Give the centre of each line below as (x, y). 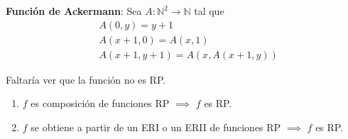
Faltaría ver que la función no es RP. (86, 79)
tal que (209, 11)
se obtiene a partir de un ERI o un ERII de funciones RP (156, 127)
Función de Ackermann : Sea (74, 11)
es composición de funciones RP (100, 103)
